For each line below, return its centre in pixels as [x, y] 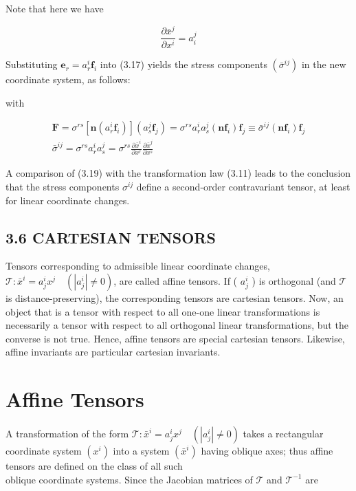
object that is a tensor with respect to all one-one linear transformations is [163, 311]
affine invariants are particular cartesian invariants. [113, 352]
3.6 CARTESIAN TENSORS [111, 237]
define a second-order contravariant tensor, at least [243, 187]
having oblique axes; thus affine [267, 451]
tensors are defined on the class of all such [94, 466]
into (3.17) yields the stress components [183, 64]
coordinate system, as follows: [68, 79]
